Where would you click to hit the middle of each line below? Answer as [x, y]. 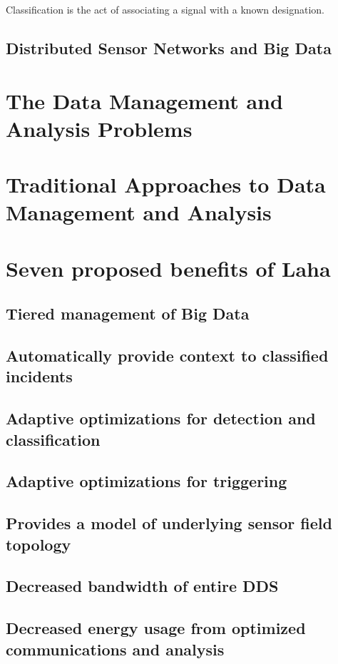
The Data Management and [144, 100]
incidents [39, 376]
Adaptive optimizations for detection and [161, 418]
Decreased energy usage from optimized [156, 628]
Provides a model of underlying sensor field [169, 523]
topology [39, 544]
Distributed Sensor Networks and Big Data [169, 47]
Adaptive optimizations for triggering [147, 481]
